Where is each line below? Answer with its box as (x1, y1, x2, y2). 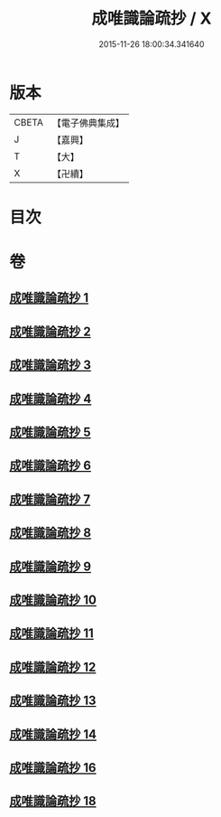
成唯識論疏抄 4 (9, 390, 92, 407)
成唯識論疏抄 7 (9, 492, 91, 507)
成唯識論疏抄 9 (9, 559, 92, 574)
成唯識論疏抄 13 (9, 693, 97, 709)
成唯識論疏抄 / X (91, 8, 212, 29)
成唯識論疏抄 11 (9, 625, 95, 642)
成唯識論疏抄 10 (9, 592, 97, 607)
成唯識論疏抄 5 (9, 425, 92, 440)
